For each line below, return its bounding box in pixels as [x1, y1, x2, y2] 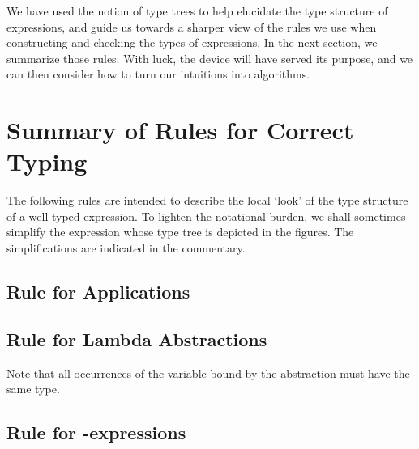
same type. [6, 380, 60, 397]
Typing [6, 145, 88, 178]
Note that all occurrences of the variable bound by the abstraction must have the [6, 364, 410, 381]
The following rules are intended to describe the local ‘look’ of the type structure [6, 192, 408, 209]
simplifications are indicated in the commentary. [6, 239, 246, 256]
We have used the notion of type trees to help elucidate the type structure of [6, 2, 388, 19]
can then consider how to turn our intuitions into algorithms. [6, 66, 310, 83]
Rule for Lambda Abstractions [6, 326, 267, 351]
